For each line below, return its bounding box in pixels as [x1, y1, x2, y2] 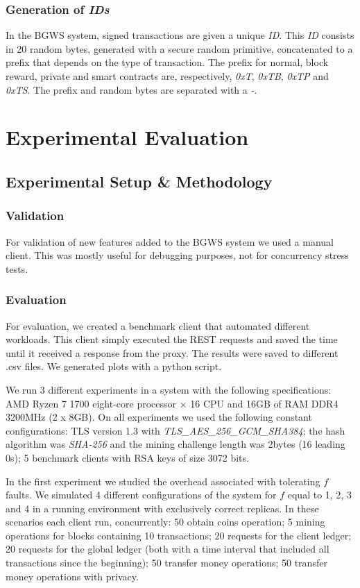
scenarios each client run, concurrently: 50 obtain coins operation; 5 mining [6, 514, 325, 529]
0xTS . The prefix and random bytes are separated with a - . [6, 82, 257, 96]
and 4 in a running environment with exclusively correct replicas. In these [6, 501, 319, 515]
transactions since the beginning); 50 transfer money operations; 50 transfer [6, 555, 327, 570]
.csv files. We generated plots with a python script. [6, 359, 222, 373]
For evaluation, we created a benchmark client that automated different [6, 318, 310, 333]
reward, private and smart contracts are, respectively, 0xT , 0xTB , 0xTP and [6, 69, 329, 83]
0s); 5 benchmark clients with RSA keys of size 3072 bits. [6, 450, 249, 464]
